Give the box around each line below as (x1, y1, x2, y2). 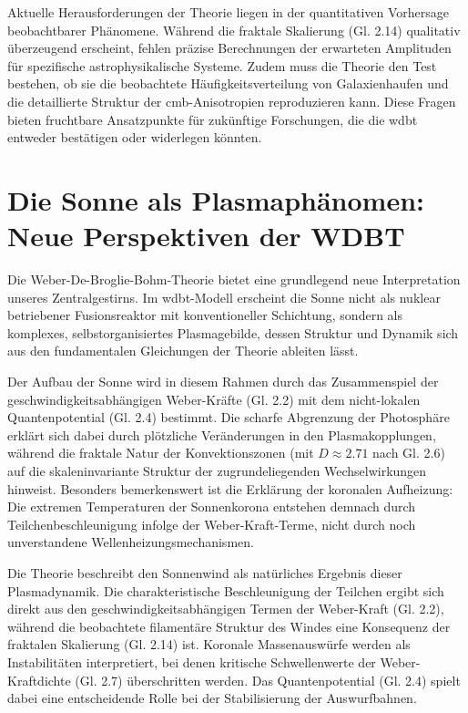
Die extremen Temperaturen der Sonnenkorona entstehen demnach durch (7, 497, 416, 516)
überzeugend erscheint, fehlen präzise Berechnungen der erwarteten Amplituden (7, 38, 452, 57)
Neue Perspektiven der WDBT (7, 217, 405, 254)
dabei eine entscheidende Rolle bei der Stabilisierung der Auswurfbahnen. (7, 688, 417, 708)
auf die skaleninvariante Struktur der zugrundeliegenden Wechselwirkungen (7, 461, 427, 480)
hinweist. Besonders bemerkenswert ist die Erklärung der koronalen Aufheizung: (7, 479, 453, 498)
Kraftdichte (7, 670, 71, 689)
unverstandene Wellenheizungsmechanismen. (7, 532, 254, 552)
